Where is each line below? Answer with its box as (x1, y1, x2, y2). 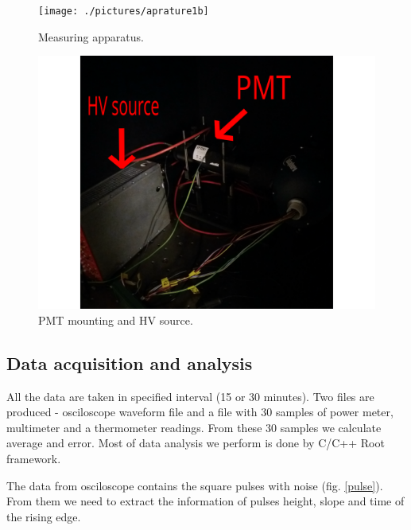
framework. (6, 450, 61, 467)
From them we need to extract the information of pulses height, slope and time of (6, 493, 405, 509)
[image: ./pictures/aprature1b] (38, 6, 209, 17)
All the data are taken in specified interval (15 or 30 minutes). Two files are (6, 388, 374, 404)
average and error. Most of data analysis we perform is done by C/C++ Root (6, 435, 385, 451)
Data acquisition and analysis (6, 350, 253, 375)
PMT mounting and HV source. (38, 311, 193, 328)
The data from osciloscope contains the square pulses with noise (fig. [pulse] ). (6, 477, 383, 493)
